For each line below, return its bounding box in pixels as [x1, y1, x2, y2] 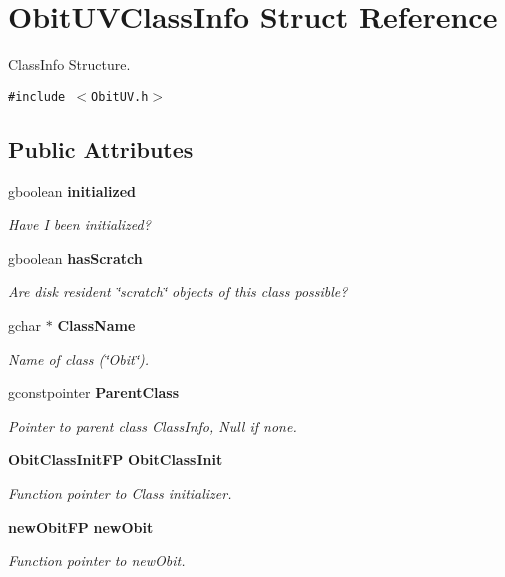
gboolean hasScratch [8, 247, 143, 268]
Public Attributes [8, 133, 194, 164]
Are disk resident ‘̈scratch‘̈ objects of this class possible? [8, 281, 348, 302]
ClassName [57, 314, 136, 335]
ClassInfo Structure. [8, 54, 131, 75]
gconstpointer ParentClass [8, 382, 180, 403]
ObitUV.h [91, 89, 149, 104]
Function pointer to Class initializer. [8, 482, 232, 503]
